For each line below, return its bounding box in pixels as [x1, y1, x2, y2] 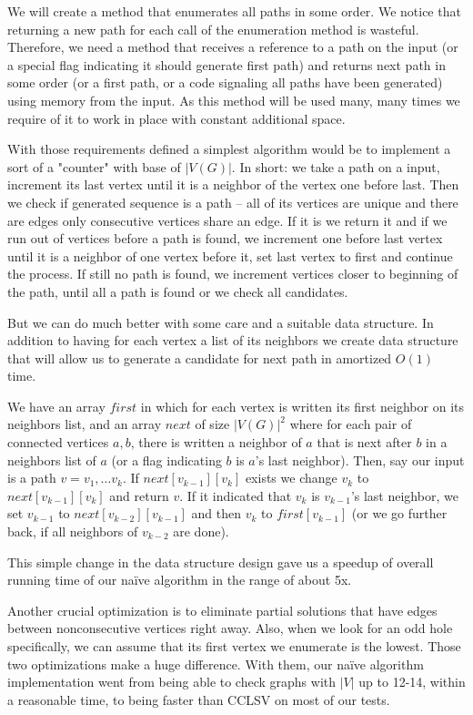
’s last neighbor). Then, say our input [255, 450, 465, 469]
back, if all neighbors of [7, 522, 138, 541]
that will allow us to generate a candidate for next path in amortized [7, 348, 392, 367]
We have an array [7, 396, 106, 415]
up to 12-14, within [358, 672, 466, 691]
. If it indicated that [179, 485, 292, 505]
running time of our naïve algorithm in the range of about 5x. [7, 570, 352, 589]
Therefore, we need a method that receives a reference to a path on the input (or [7, 37, 458, 56]
